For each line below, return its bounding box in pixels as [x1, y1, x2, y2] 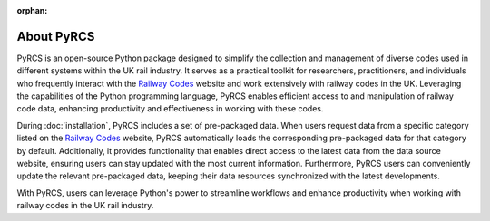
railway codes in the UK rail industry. [16, 200, 154, 211]
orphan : [16, 5, 48, 15]
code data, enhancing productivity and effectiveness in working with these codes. [16, 103, 324, 114]
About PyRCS [16, 28, 95, 44]
